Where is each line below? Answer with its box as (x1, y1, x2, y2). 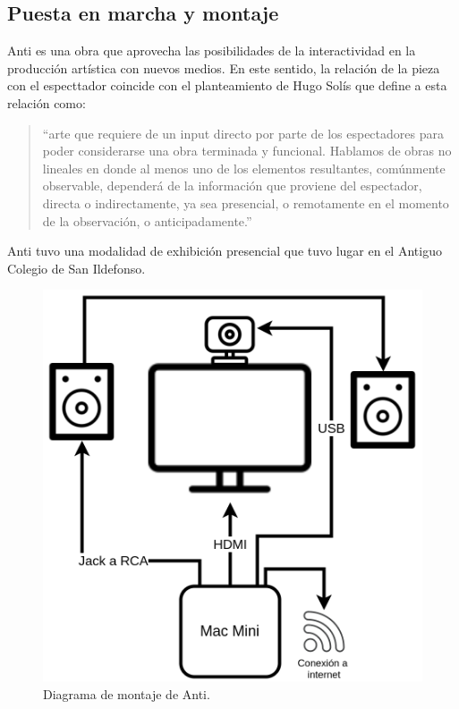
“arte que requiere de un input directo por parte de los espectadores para (42, 123, 444, 142)
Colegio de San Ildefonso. (7, 258, 146, 277)
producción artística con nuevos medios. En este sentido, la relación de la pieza (7, 58, 440, 77)
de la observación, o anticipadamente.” (42, 211, 252, 230)
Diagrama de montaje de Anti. (43, 684, 210, 703)
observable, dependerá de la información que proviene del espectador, (42, 176, 422, 195)
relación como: (7, 93, 86, 112)
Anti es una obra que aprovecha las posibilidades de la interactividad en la (7, 41, 416, 60)
